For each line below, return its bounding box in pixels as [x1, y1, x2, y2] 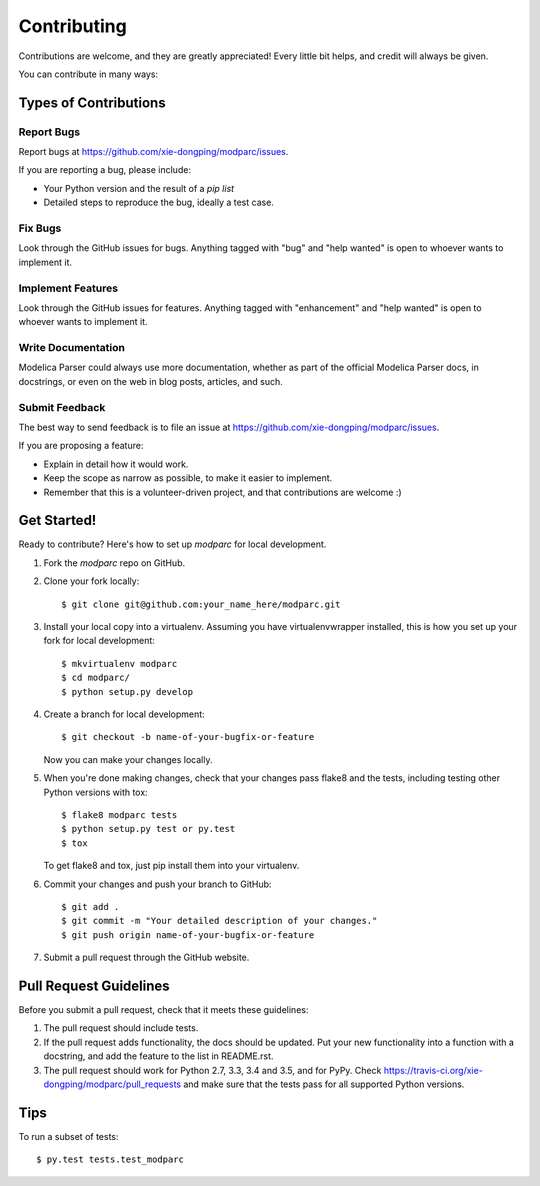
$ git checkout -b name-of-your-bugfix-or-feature [61, 731, 315, 743]
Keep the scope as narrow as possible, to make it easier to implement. [43, 472, 333, 484]
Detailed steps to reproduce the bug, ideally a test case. [43, 196, 275, 209]
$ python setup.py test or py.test [61, 823, 236, 835]
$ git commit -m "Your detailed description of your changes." [61, 915, 378, 927]
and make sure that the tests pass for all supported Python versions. [183, 1078, 465, 1090]
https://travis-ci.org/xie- [383, 1064, 484, 1076]
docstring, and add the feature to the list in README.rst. [43, 1050, 274, 1062]
